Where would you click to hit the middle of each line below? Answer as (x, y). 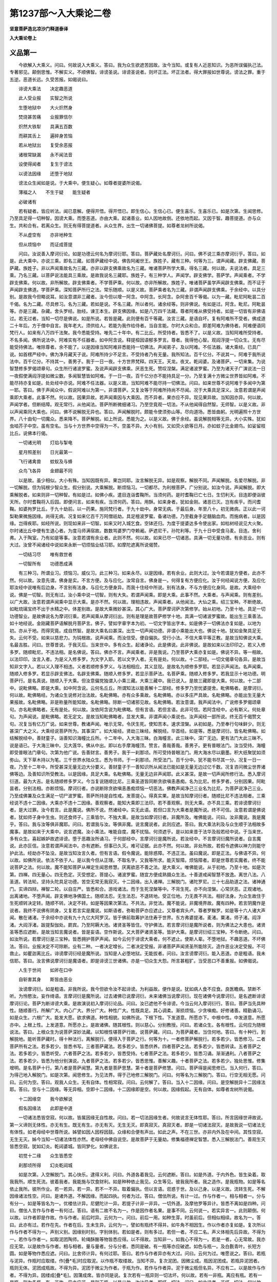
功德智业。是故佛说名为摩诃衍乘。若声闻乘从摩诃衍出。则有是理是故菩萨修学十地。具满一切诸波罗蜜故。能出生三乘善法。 (137, 616)
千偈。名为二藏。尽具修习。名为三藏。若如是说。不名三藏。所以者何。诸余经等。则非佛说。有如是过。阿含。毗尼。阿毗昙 (137, 304)
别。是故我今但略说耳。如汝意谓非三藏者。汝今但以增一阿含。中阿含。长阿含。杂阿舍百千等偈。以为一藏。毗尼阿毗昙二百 (137, 297)
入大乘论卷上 (23, 38)
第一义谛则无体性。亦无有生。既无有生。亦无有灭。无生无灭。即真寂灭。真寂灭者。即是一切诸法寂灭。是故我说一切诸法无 (137, 1125)
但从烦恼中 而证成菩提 (45, 244)
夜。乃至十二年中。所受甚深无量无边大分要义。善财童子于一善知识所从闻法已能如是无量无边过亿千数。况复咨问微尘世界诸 (137, 767)
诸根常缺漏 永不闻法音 (45, 154)
